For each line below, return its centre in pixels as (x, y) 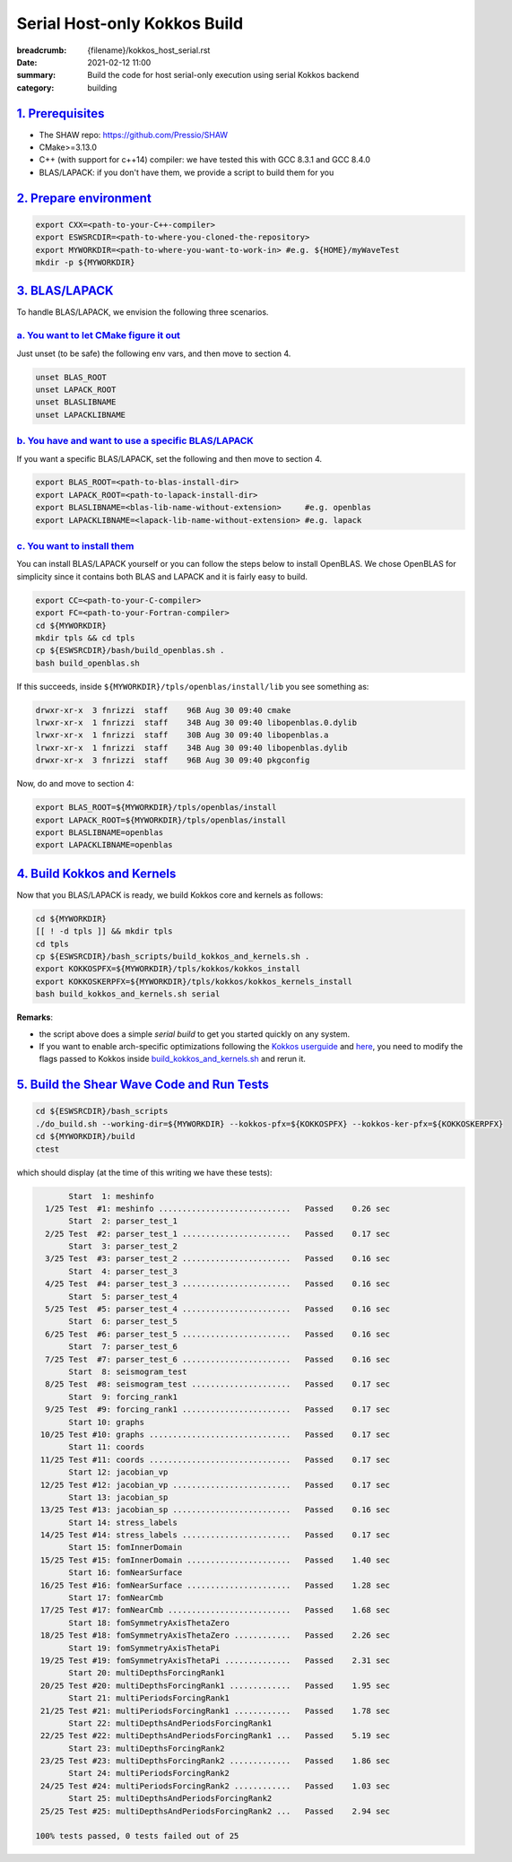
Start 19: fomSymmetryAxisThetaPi (144, 1648)
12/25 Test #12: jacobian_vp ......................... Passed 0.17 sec (215, 1485)
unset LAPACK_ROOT (76, 389)
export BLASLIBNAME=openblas (100, 833)
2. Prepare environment (84, 198)
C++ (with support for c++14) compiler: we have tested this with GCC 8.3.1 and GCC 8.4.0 (205, 160)
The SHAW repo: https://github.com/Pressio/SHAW (134, 135)
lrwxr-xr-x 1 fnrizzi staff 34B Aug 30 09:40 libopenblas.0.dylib (196, 723)
